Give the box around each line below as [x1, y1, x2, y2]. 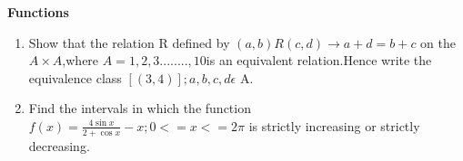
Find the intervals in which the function [28, 99, 251, 118]
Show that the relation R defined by [28, 33, 230, 52]
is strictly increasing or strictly [248, 116, 420, 135]
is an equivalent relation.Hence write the [206, 51, 432, 70]
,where [62, 51, 99, 70]
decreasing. [28, 136, 90, 155]
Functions [7, 3, 69, 21]
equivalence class [28, 68, 122, 87]
